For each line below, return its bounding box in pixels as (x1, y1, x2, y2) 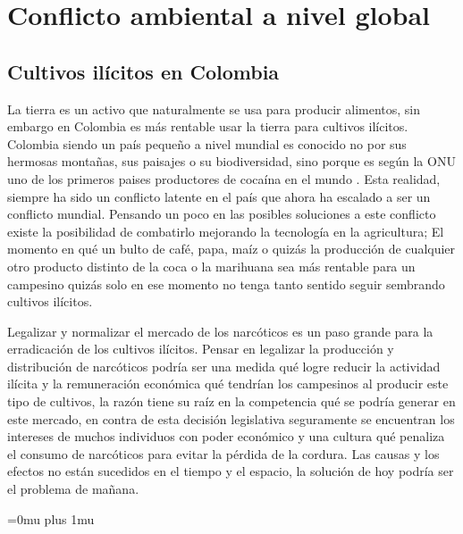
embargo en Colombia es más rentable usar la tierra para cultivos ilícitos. (7, 117, 408, 136)
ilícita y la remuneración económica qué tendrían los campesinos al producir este (7, 374, 449, 393)
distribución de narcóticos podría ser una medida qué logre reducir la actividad (7, 356, 441, 375)
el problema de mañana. (7, 480, 139, 498)
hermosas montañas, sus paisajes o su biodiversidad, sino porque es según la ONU (7, 152, 456, 171)
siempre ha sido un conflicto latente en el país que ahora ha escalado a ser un (7, 187, 431, 205)
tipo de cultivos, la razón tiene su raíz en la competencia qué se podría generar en (7, 392, 456, 411)
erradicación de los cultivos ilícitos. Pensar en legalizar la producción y (7, 339, 394, 358)
